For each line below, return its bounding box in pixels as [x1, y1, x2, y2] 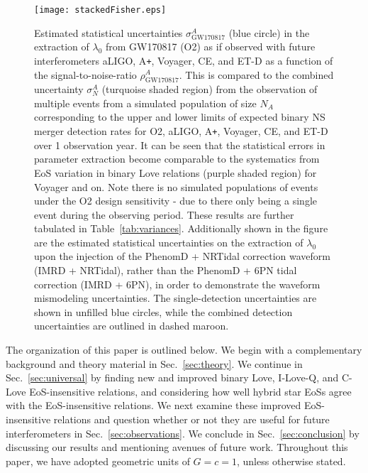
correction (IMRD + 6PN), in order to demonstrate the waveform [34, 276, 320, 291]
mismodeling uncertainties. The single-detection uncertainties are [34, 290, 317, 305]
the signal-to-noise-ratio [34, 67, 137, 82]
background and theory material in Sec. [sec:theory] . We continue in [6, 356, 303, 371]
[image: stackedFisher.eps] [34, 5, 167, 15]
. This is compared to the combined [179, 67, 334, 82]
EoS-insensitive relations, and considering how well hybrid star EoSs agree [29, 384, 352, 398]
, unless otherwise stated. [236, 453, 346, 468]
